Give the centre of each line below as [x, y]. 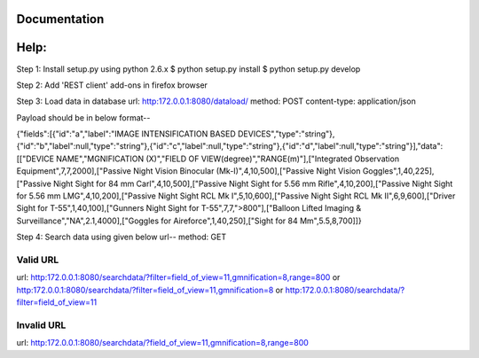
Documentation [60, 19]
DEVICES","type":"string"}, [286, 134]
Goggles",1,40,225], [398, 171]
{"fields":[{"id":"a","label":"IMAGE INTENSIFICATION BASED [126, 134]
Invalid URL [41, 325]
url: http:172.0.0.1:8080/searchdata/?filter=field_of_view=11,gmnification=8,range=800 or [178, 277]
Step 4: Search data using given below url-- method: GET [121, 237]
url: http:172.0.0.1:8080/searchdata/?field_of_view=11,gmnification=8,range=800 [163, 343]
